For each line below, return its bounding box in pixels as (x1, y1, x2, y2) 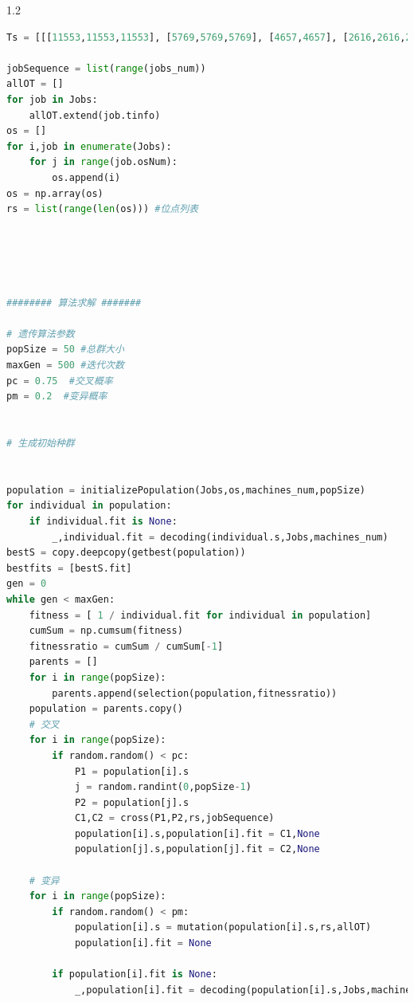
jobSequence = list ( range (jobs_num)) (6, 62, 206, 74)
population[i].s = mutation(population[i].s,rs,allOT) (74, 921, 372, 933)
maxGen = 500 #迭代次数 (6, 360, 124, 371)
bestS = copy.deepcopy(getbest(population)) (6, 547, 246, 559)
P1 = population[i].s (74, 765, 189, 777)
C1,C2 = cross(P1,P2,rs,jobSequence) (74, 812, 275, 824)
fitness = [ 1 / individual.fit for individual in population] (29, 609, 372, 621)
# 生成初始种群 (6, 438, 75, 450)
